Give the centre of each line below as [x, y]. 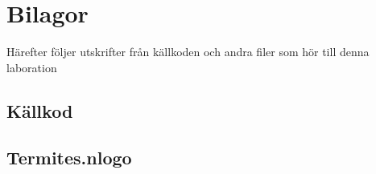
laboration [32, 67]
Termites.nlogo [69, 158]
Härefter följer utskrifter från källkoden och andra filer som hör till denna [188, 52]
